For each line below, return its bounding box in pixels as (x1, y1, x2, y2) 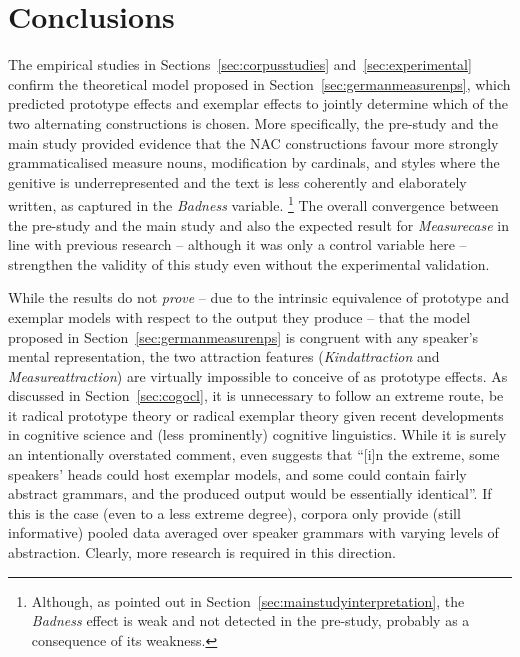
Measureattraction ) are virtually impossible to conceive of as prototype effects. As (8, 365, 508, 386)
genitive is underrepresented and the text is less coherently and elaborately (8, 171, 467, 192)
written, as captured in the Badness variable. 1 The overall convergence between (8, 192, 499, 215)
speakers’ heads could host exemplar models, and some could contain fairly (8, 463, 467, 484)
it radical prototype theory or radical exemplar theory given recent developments (8, 404, 504, 425)
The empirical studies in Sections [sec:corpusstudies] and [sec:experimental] (8, 54, 472, 75)
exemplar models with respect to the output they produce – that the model (8, 306, 471, 327)
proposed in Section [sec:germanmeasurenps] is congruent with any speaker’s (8, 326, 479, 347)
